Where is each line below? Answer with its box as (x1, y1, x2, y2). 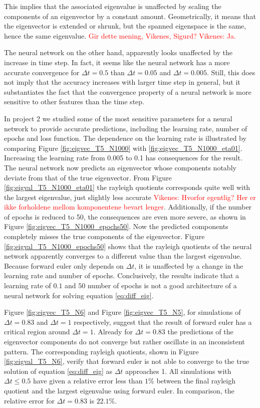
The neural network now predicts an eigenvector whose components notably (4, 162, 236, 172)
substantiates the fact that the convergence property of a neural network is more (4, 86, 251, 97)
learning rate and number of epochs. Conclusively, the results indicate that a (4, 270, 239, 281)
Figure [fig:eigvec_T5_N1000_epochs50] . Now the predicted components (4, 221, 228, 232)
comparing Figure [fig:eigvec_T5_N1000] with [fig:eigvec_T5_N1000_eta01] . (4, 142, 242, 153)
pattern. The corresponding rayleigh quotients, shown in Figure (4, 346, 199, 356)
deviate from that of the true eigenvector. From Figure (4, 172, 172, 182)
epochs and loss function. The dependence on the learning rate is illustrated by (4, 133, 246, 143)
